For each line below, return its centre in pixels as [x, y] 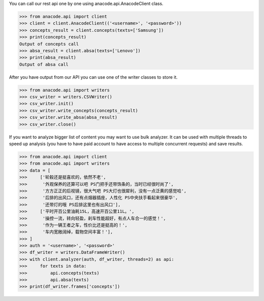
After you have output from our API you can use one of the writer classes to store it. [93, 77]
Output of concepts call [49, 44]
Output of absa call [44, 64]
